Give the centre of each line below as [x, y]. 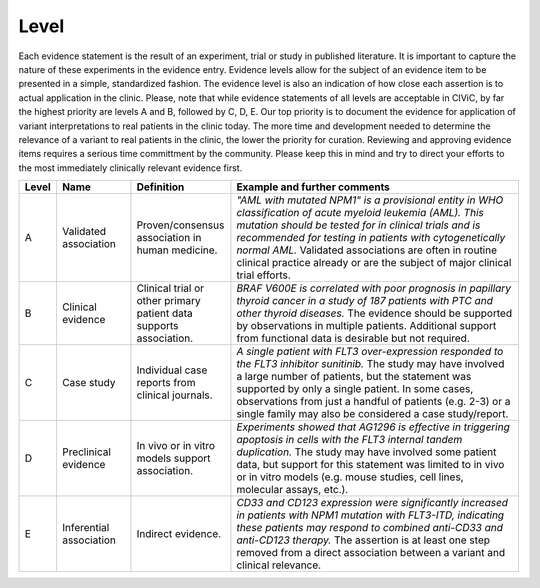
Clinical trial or [170, 288]
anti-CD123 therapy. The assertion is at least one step [363, 540]
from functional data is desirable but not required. [353, 338]
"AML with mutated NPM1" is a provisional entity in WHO [370, 200]
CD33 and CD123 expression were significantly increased [372, 503]
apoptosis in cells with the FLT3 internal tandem [349, 440]
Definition [160, 187]
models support [173, 458]
